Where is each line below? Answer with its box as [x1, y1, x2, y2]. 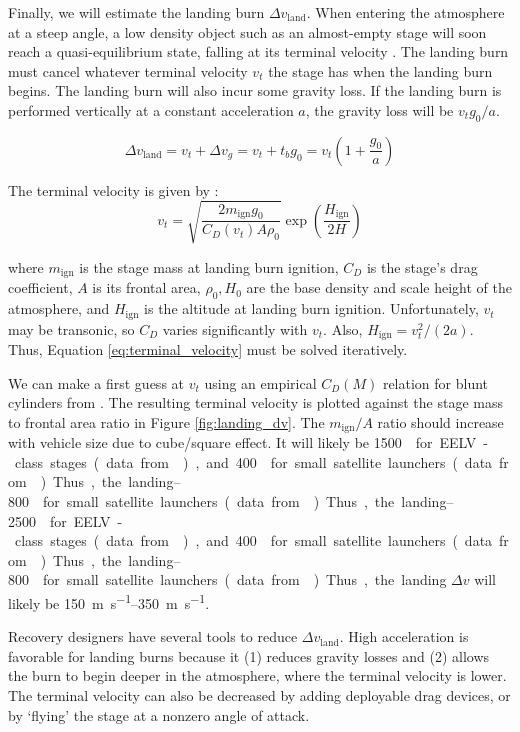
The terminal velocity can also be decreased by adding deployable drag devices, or [8, 685, 511, 706]
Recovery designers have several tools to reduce [8, 626, 298, 647]
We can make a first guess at [8, 372, 185, 393]
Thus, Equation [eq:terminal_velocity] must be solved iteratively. [8, 339, 408, 360]
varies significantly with [162, 318, 308, 339]
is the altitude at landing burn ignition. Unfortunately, [144, 298, 479, 319]
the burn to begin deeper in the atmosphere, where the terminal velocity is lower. [8, 665, 507, 686]
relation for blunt [382, 372, 489, 393]
